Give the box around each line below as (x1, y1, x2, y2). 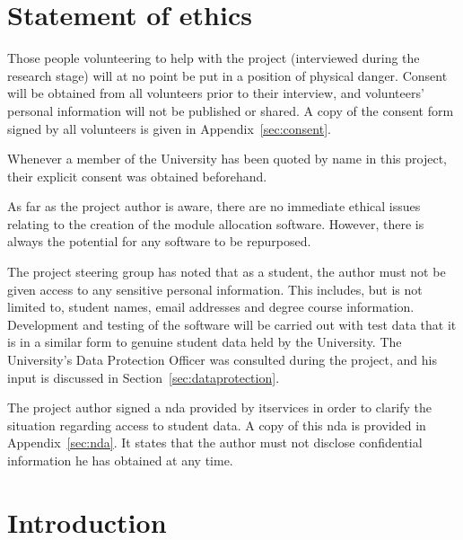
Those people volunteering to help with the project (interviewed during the (7, 49, 420, 67)
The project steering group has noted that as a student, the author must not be (7, 262, 446, 281)
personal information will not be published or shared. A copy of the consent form (7, 101, 454, 120)
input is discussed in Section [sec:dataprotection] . (7, 367, 280, 386)
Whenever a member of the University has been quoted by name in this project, (7, 149, 447, 168)
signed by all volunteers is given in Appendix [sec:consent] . (7, 119, 331, 137)
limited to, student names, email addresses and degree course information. (7, 297, 415, 316)
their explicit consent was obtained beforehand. (7, 166, 267, 185)
